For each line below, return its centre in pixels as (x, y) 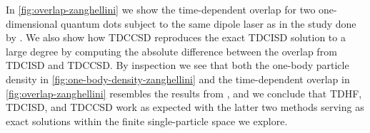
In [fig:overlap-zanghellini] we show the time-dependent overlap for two (161, 9)
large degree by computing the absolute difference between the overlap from (171, 51)
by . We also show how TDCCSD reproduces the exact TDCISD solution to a (176, 37)
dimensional (32, 23)
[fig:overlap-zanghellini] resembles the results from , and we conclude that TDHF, (184, 93)
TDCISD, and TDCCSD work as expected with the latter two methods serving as (185, 107)
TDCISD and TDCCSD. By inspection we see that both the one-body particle (177, 65)
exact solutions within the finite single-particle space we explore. (147, 121)
